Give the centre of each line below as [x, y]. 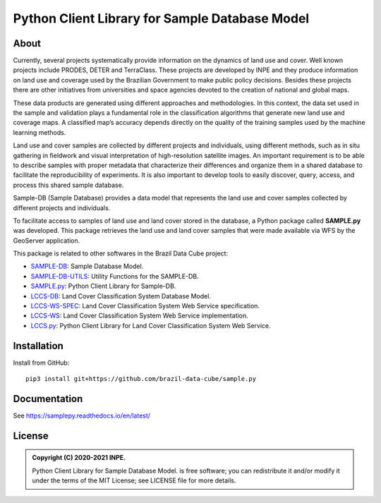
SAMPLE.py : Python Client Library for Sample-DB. [103, 286]
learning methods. [40, 132]
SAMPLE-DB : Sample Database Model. [87, 266]
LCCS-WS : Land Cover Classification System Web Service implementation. [139, 316]
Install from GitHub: [41, 363]
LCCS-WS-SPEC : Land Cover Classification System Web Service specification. [145, 306]
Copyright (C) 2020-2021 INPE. [79, 458]
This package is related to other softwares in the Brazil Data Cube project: [121, 253]
